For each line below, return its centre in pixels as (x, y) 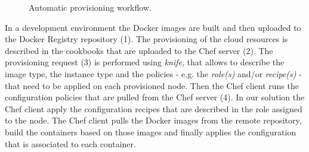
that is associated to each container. (70, 143)
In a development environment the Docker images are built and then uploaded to (153, 27)
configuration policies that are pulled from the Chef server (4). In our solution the (155, 97)
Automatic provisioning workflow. (90, 7)
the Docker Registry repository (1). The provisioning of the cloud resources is (146, 39)
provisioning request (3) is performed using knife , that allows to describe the (145, 62)
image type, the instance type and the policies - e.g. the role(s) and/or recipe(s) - (153, 73)
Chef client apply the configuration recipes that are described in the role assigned (154, 108)
